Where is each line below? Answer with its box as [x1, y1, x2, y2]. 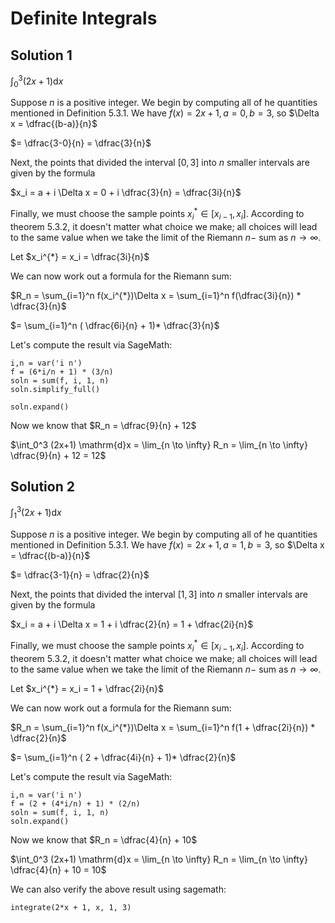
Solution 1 [10, 47, 73, 64]
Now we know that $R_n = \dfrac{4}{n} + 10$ [10, 833, 198, 846]
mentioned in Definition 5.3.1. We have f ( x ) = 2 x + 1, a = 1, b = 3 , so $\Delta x [10, 539, 325, 551]
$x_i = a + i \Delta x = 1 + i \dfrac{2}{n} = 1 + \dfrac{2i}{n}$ [10, 618, 254, 631]
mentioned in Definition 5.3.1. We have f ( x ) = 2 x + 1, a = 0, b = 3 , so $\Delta [10, 107, 320, 119]
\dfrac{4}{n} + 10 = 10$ [10, 863, 107, 876]
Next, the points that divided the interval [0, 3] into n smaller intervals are [10, 157, 310, 169]
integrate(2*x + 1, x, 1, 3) [10, 902, 132, 912]
